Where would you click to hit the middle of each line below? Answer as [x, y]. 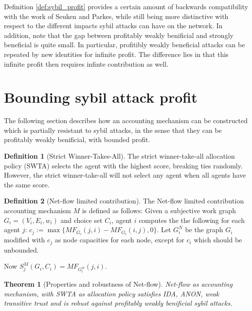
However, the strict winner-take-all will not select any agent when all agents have [125, 175]
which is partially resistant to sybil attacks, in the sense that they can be [113, 130]
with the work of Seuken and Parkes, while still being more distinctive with [116, 16]
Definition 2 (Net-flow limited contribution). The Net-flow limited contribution [124, 201]
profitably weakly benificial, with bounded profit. [77, 139]
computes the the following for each [192, 220]
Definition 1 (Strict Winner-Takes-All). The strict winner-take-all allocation [119, 156]
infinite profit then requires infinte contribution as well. [86, 64]
